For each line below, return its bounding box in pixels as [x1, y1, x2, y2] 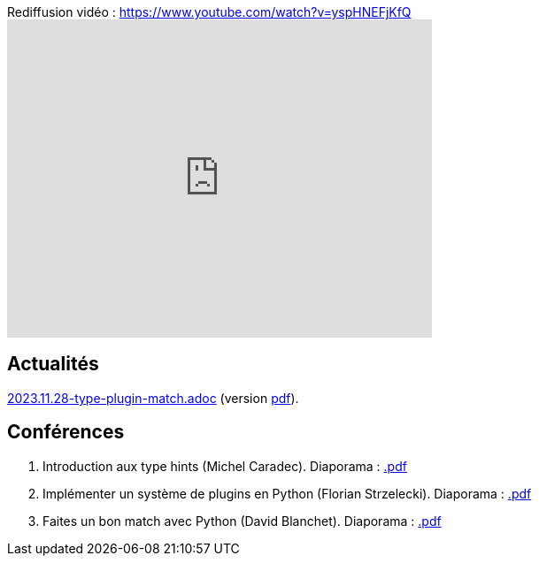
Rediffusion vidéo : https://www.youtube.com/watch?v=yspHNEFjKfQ [7, 4, 412, 19]
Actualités [7, 353, 99, 376]
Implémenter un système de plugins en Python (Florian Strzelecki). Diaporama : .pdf [42, 485, 532, 501]
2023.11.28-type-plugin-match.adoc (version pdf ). [7, 390, 299, 406]
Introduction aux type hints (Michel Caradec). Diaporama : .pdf [42, 458, 407, 474]
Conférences [7, 421, 125, 444]
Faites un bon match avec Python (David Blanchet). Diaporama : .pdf [42, 513, 442, 529]
